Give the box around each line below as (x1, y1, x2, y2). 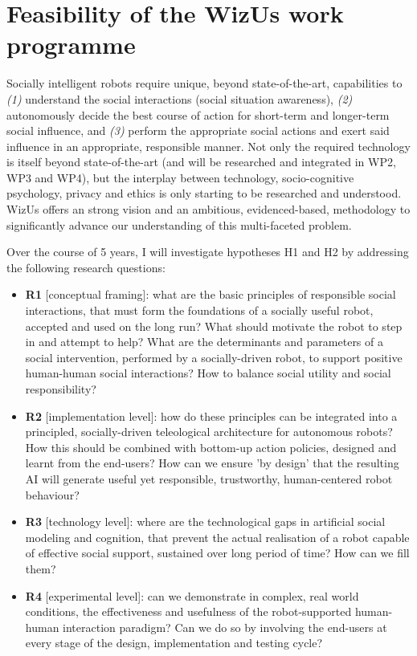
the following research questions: (6, 259, 166, 275)
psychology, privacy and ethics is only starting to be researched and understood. (6, 185, 402, 202)
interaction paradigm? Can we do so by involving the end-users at (63, 618, 387, 635)
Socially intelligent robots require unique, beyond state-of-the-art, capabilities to (6, 75, 403, 92)
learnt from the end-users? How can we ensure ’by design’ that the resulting (25, 454, 399, 471)
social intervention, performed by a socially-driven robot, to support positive (25, 348, 403, 365)
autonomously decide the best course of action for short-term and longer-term (6, 106, 390, 123)
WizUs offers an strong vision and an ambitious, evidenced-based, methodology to (6, 201, 411, 218)
